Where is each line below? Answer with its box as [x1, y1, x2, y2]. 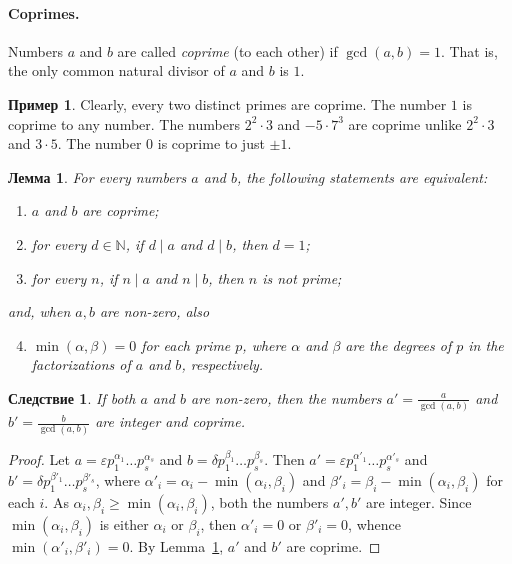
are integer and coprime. [95, 411, 245, 432]
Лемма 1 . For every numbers [8, 166, 187, 187]
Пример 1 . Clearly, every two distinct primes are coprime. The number [8, 93, 447, 114]
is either [99, 513, 149, 534]
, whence [348, 513, 401, 534]
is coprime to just [157, 133, 265, 154]
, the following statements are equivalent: [236, 166, 488, 187]
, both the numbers [210, 491, 329, 512]
